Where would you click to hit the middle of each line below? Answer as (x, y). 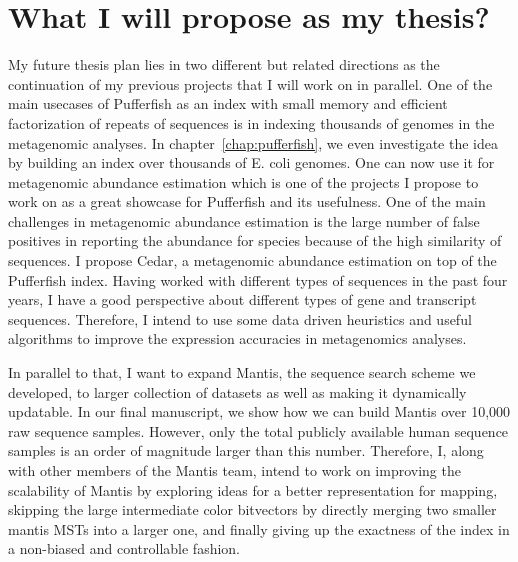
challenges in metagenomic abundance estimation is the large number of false (244, 220)
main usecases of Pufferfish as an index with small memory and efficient (228, 103)
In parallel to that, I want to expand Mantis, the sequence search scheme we (242, 372)
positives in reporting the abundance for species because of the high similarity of (255, 240)
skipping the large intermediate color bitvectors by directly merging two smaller (252, 509)
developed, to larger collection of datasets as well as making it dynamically (237, 391)
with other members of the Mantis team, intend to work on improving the (234, 470)
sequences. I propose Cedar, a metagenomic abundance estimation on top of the (252, 260)
